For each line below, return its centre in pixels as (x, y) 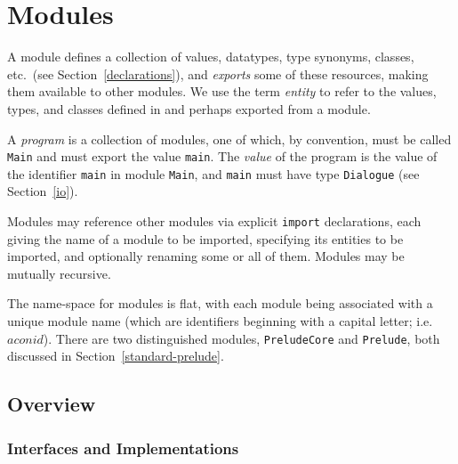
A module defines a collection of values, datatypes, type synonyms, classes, (211, 57)
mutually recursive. (59, 273)
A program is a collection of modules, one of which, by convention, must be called (229, 138)
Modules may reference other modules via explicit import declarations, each (214, 221)
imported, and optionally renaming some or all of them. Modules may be (206, 256)
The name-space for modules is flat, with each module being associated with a (220, 303)
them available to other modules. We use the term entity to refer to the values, (222, 91)
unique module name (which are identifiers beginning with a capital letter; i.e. (220, 321)
